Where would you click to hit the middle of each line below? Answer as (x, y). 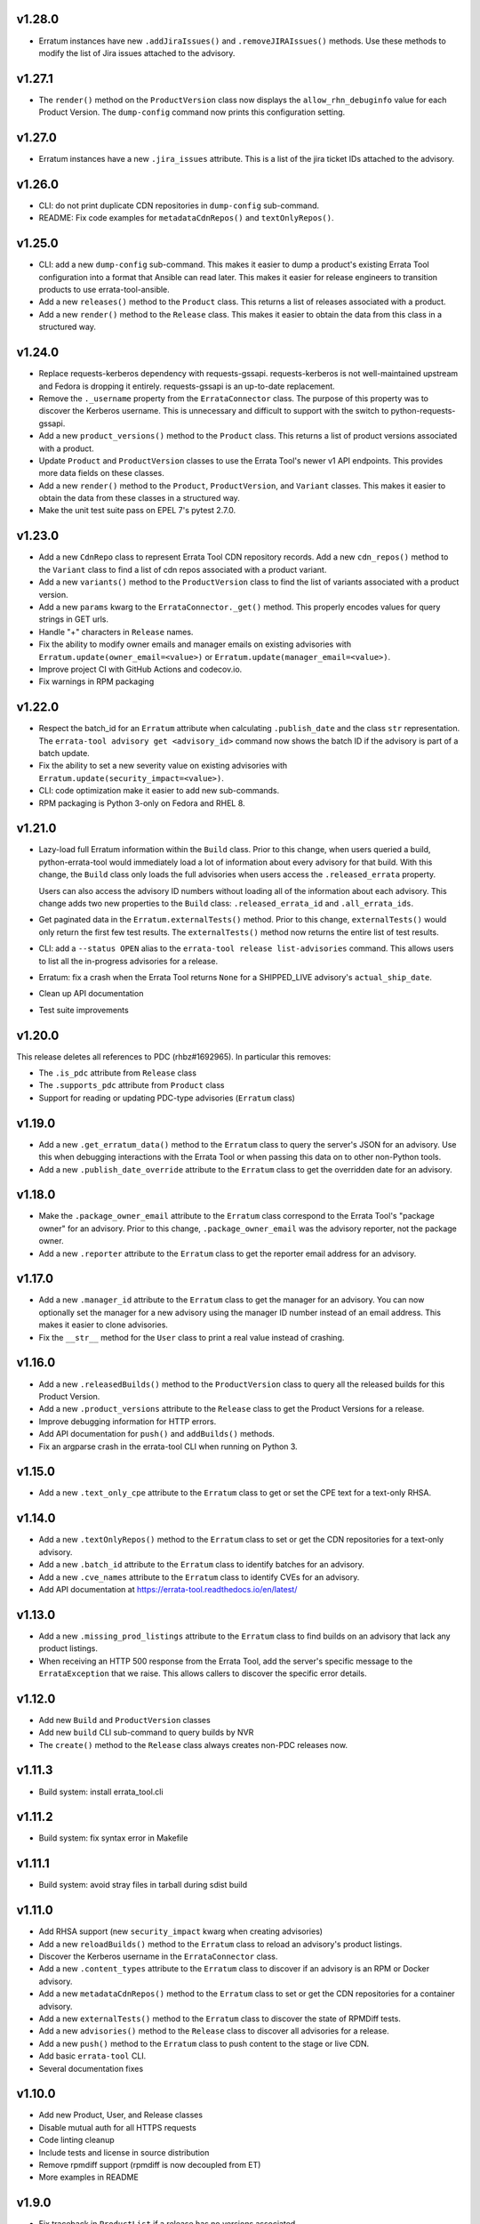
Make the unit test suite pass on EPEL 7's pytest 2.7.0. (137, 511)
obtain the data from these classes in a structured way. (139, 498)
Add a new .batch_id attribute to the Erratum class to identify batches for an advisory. (201, 1565)
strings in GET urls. (73, 619)
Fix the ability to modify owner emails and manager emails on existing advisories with (195, 644)
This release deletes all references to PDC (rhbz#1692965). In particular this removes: (174, 1056)
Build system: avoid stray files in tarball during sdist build (143, 1885)
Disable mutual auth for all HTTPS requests (118, 2127)
